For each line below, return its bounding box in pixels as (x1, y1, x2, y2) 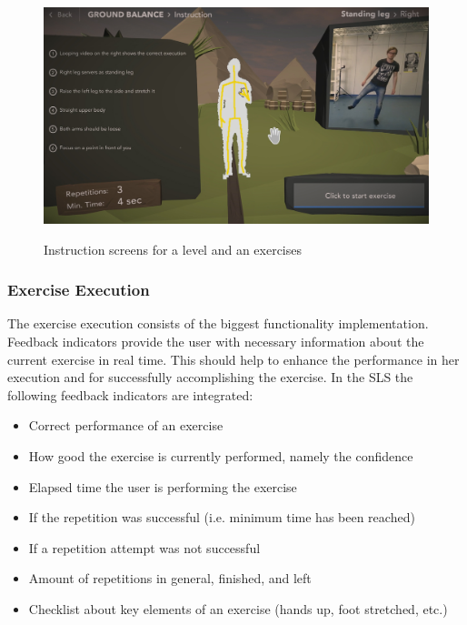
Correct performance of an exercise (28, 416, 224, 435)
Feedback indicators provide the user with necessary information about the (7, 332, 424, 351)
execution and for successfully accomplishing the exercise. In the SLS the (7, 368, 413, 387)
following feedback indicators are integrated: (7, 385, 253, 404)
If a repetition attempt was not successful (28, 538, 261, 557)
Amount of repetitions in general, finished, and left (28, 569, 312, 588)
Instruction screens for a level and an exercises (44, 239, 303, 258)
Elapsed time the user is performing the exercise (28, 477, 297, 496)
